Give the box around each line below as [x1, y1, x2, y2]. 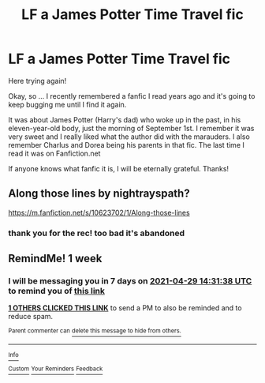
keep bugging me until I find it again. [8, 100, 127, 109]
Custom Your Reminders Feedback [8, 365, 103, 373]
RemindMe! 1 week [8, 252, 103, 265]
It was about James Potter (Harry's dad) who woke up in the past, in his [8, 115, 241, 124]
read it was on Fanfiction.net [8, 148, 101, 158]
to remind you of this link [8, 285, 105, 296]
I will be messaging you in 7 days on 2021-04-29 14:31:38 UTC [8, 275, 252, 286]
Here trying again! [8, 76, 67, 85]
